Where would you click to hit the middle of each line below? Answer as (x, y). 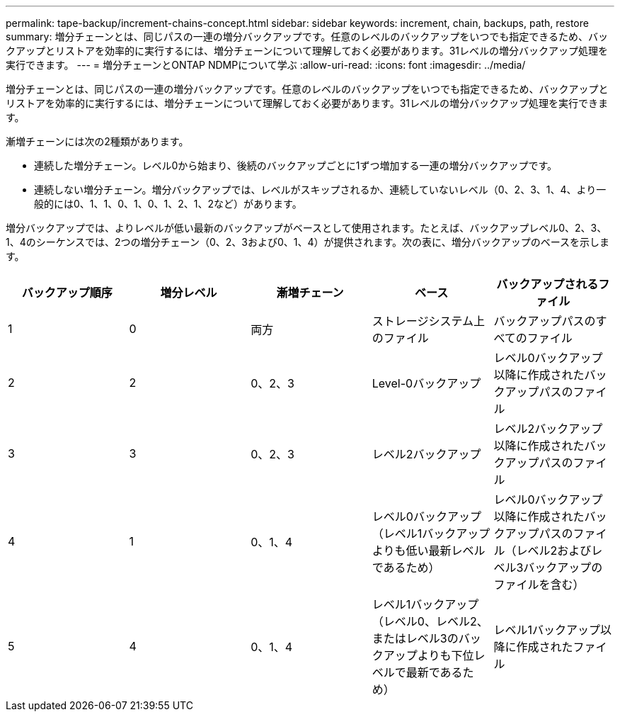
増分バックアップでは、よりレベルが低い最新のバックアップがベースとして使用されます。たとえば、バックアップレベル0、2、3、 (306, 228)
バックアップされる (547, 284)
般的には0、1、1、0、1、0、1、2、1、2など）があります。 (168, 204)
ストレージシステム (423, 321)
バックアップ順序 (67, 293)
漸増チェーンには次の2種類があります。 (97, 141)
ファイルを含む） (539, 585)
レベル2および (554, 551)
